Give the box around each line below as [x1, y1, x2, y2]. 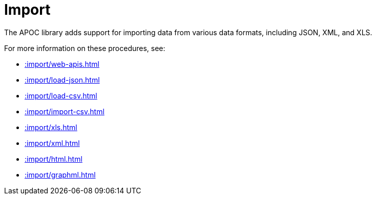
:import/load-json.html [25, 75, 100, 84]
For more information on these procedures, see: [4, 43, 165, 53]
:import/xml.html [25, 138, 80, 147]
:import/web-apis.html [25, 59, 99, 68]
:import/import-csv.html [25, 107, 105, 116]
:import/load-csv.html [25, 91, 97, 100]
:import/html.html [25, 154, 82, 163]
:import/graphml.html [25, 170, 96, 179]
